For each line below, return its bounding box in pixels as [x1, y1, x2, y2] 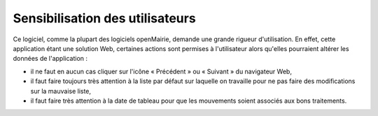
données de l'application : [13, 55, 87, 63]
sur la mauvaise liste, [30, 87, 91, 95]
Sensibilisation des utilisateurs [13, 10, 196, 26]
